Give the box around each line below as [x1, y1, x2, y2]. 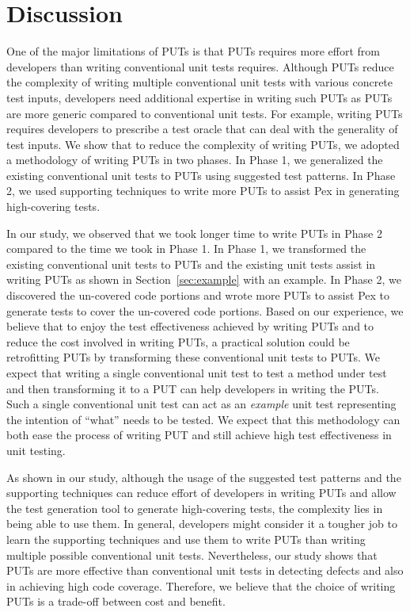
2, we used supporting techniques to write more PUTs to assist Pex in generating [6, 182, 400, 199]
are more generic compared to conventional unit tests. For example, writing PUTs [6, 105, 403, 121]
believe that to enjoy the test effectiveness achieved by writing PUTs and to [6, 318, 374, 335]
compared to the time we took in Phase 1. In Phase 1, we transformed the [6, 240, 366, 257]
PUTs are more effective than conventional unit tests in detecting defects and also [6, 562, 404, 579]
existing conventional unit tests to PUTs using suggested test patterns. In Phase [6, 166, 396, 183]
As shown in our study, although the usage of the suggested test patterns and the [6, 469, 401, 485]
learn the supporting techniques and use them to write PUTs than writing [6, 530, 366, 547]
